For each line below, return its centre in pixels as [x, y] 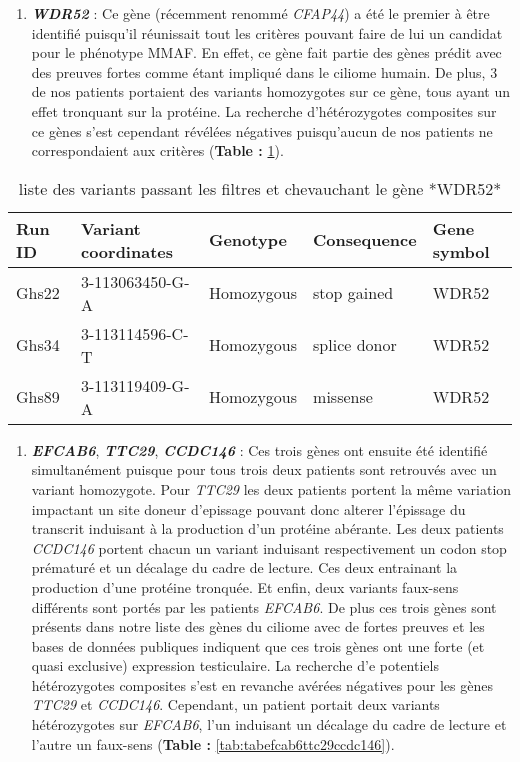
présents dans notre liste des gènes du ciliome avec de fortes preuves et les [258, 626]
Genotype [247, 240]
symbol [461, 251]
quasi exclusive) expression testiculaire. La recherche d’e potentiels [235, 665]
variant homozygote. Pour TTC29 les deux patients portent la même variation [271, 488]
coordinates [126, 251]
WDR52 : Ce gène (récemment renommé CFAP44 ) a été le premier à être [260, 13]
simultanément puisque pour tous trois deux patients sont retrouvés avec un [264, 469]
